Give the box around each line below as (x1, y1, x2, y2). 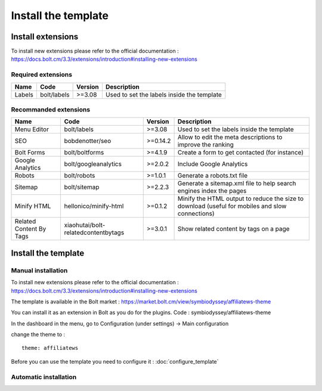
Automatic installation (11, 373, 77, 381)
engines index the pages (177, 187, 247, 195)
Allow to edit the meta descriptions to (177, 133, 283, 141)
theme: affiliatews (21, 345, 79, 352)
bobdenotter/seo (64, 137, 112, 145)
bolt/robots (64, 172, 95, 180)
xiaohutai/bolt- (64, 221, 106, 229)
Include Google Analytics (177, 160, 248, 168)
